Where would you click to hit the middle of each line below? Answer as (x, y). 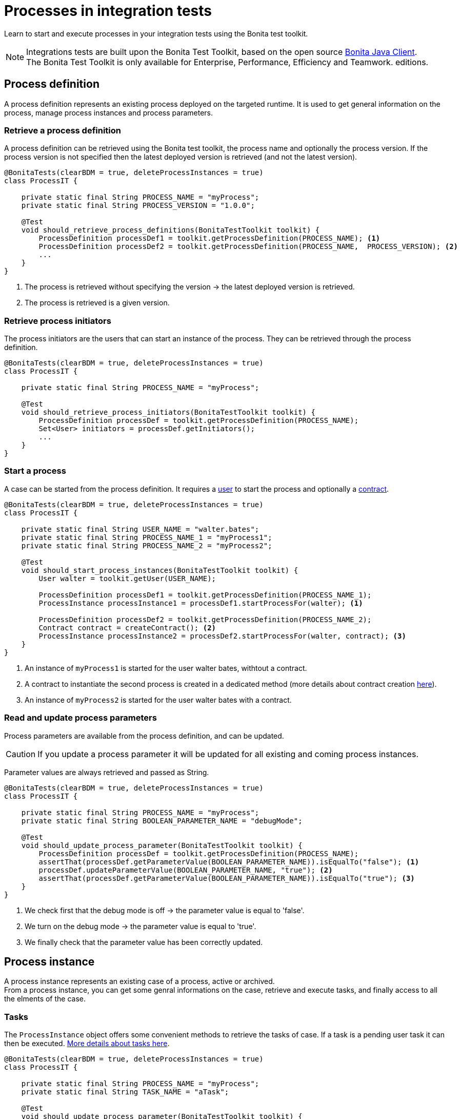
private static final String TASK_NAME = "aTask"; (125, 1092)
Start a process (35, 471)
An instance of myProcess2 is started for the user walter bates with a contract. (158, 700)
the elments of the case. (45, 999)
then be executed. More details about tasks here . (87, 1044)
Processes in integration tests (108, 11)
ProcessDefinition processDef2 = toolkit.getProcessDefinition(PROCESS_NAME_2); (205, 619)
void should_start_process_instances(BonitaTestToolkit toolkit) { (160, 570)
